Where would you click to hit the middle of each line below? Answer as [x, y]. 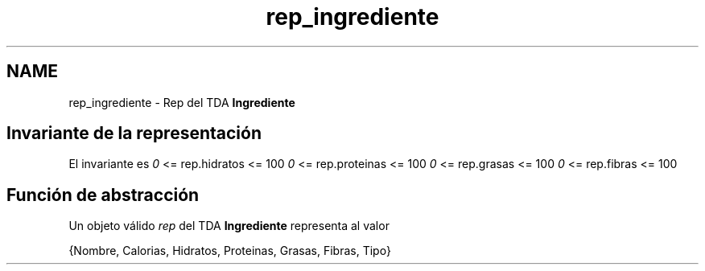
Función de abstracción [103, 195]
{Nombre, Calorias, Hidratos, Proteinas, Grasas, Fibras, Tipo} [230, 251]
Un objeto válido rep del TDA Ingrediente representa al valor [229, 226]
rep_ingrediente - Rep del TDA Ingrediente [182, 102]
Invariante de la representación [134, 133]
